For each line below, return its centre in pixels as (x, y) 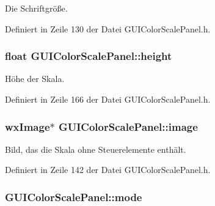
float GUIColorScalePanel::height (89, 56)
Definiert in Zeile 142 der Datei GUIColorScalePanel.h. (108, 170)
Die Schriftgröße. (36, 8)
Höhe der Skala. (35, 79)
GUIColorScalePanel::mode (74, 197)
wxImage (27, 126)
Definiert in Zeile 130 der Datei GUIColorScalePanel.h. (108, 28)
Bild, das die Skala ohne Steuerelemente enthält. (96, 149)
